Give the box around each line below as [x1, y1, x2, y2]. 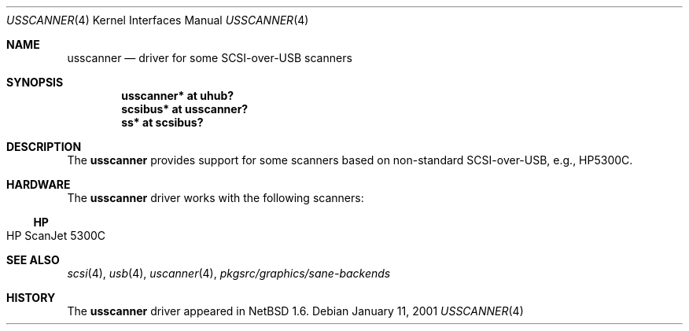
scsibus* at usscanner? [121, 102, 249, 116]
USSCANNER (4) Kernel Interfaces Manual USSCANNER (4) [6, 13, 309, 27]
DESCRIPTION [6, 140, 82, 153]
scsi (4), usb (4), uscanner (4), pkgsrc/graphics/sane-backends [67, 267, 391, 280]
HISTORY [6, 291, 56, 304]
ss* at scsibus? [121, 116, 204, 129]
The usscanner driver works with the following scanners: [67, 191, 364, 204]
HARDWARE [6, 178, 71, 191]
